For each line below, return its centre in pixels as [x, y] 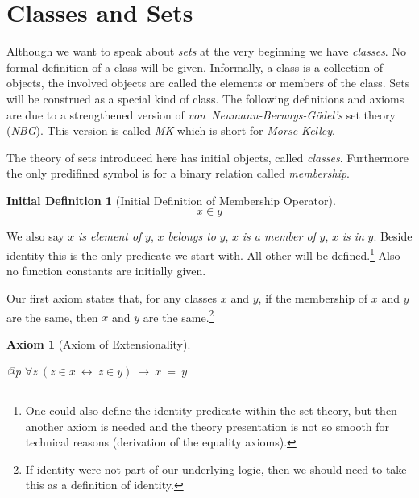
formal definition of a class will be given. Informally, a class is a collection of [195, 67]
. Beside [393, 236]
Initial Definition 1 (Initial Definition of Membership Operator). [171, 200]
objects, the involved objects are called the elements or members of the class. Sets [208, 83]
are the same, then [52, 317]
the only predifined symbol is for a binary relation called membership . [178, 173]
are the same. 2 [178, 316]
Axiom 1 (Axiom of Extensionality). [99, 343]
